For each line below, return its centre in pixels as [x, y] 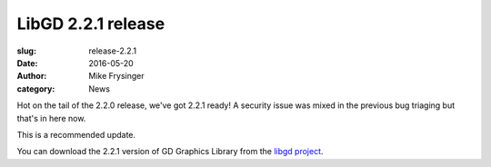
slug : [26, 51]
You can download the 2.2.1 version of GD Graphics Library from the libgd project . [170, 152]
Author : [32, 76]
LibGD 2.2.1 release [91, 24]
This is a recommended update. [76, 134]
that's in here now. [51, 118]
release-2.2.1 [112, 51]
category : [36, 88]
